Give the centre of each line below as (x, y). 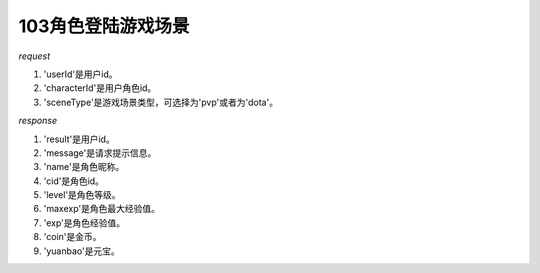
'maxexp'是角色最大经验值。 (101, 209)
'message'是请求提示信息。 (100, 152)
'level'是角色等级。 (82, 195)
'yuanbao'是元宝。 (81, 251)
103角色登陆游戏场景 (104, 26)
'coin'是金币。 (72, 237)
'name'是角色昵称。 (84, 167)
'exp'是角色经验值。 (84, 222)
